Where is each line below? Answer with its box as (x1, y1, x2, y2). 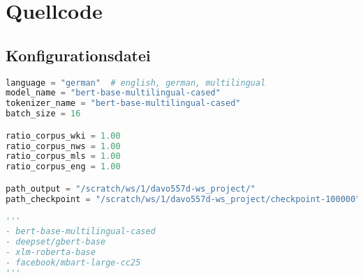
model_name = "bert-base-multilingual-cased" (6, 88, 221, 98)
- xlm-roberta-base (6, 247, 96, 257)
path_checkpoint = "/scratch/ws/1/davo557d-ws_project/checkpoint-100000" (6, 194, 361, 204)
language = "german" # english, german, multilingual (6, 77, 266, 88)
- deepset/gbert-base (6, 237, 106, 247)
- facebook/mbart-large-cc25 (6, 257, 141, 268)
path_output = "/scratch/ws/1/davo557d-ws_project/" (6, 183, 255, 194)
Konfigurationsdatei (6, 44, 151, 65)
